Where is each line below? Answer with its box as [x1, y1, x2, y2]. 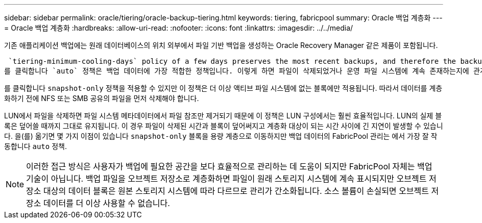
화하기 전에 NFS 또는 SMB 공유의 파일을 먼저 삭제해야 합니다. [4, 94, 199, 103]
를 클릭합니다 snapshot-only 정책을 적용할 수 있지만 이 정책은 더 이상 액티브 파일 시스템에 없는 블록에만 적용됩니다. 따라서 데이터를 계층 [4, 84, 443, 92]
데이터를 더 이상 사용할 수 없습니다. [43, 198, 170, 208]
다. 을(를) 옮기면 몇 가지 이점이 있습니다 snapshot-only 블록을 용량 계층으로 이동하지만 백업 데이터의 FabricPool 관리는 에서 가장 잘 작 [4, 132, 438, 140]
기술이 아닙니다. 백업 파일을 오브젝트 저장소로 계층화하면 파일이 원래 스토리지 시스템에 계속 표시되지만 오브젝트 [26, 174, 427, 184]
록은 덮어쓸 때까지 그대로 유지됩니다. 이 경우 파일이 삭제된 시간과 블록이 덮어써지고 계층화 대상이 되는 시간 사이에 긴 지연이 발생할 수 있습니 [4, 121, 443, 130]
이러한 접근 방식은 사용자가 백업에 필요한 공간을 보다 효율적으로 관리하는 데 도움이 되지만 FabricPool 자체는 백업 [26, 161, 432, 171]
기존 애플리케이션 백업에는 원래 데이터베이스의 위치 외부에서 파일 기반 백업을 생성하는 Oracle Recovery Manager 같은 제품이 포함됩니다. [4, 41, 438, 49]
